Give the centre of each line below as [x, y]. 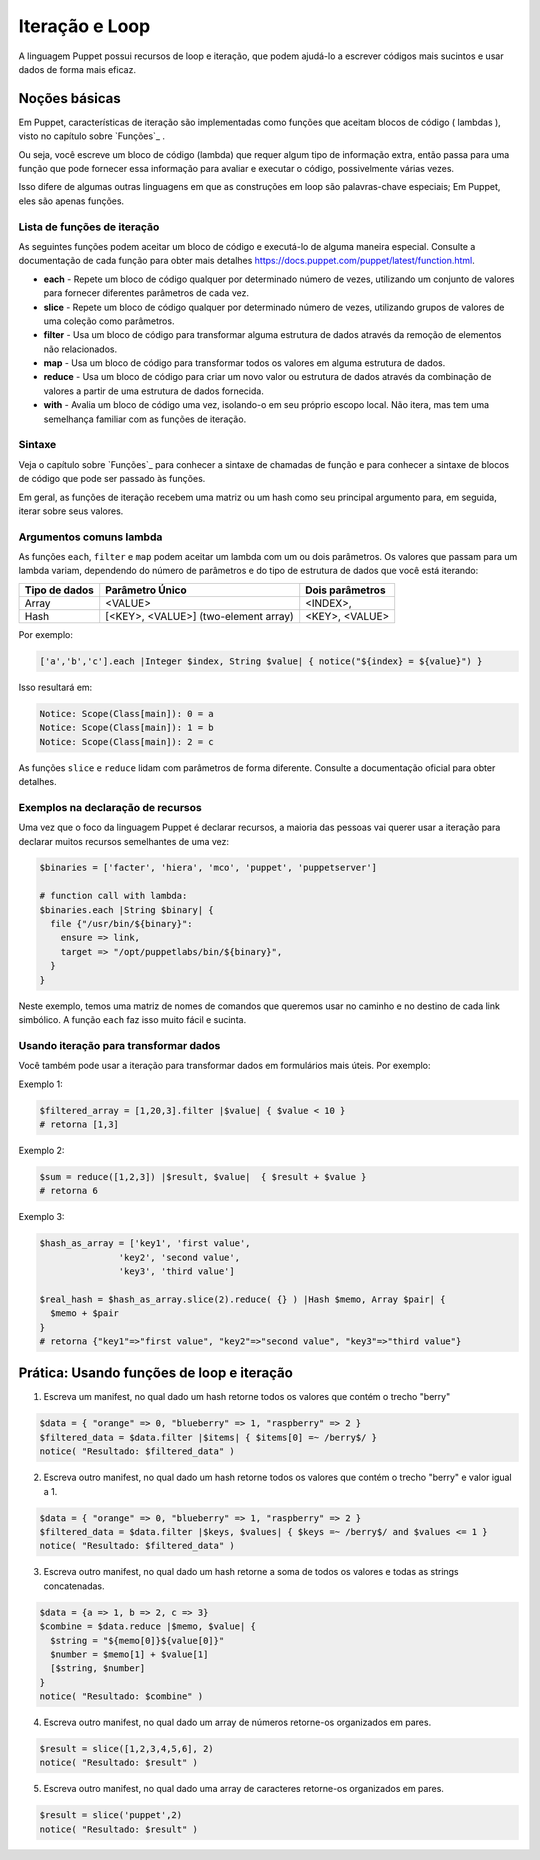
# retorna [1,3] [79, 1124]
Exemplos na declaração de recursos [110, 807]
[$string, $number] [98, 1668]
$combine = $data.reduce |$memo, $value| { [148, 1626]
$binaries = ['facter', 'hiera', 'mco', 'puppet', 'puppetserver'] [208, 868]
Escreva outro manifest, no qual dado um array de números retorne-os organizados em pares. [237, 1722]
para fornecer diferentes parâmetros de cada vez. [146, 293]
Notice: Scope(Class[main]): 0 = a [126, 713]
